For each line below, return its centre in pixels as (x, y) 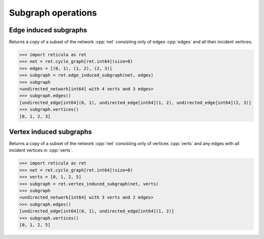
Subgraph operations (53, 13)
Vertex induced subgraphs (51, 132)
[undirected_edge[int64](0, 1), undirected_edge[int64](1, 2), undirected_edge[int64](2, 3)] (135, 102)
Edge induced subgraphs (48, 30)
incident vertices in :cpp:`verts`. (41, 150)
